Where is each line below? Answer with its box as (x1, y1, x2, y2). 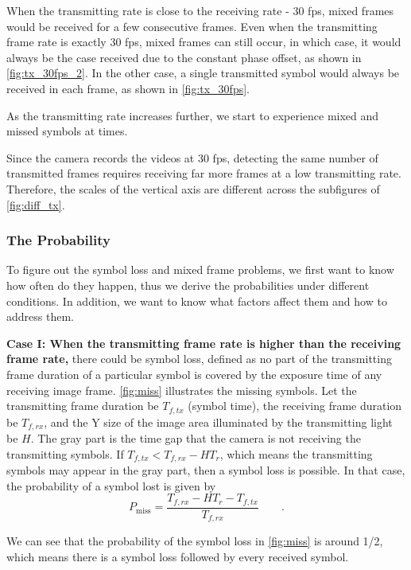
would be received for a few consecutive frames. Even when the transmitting (6, 18, 378, 34)
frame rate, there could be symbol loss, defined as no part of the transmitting (6, 350, 392, 367)
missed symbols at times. (6, 123, 128, 139)
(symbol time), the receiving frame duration (188, 397, 402, 414)
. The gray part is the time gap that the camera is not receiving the (30, 430, 361, 446)
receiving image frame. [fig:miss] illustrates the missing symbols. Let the (6, 381, 357, 398)
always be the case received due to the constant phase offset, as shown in (6, 49, 362, 65)
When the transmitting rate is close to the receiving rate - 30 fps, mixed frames (6, 2, 394, 18)
